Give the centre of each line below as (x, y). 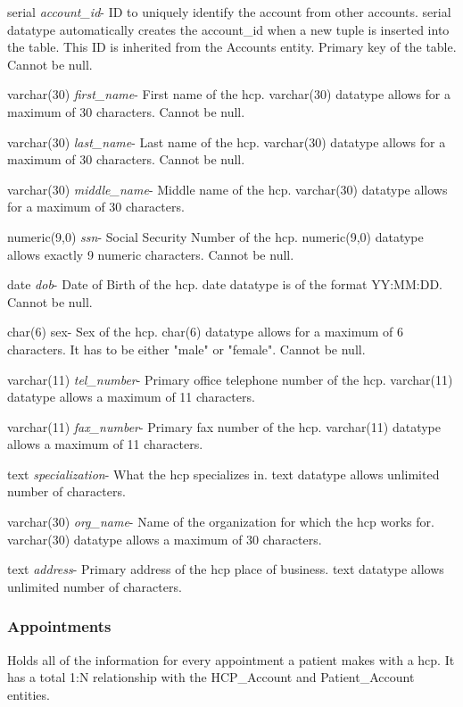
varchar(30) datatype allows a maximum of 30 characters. (165, 539)
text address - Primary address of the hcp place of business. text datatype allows (226, 569)
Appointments (59, 626)
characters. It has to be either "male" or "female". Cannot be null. (186, 349)
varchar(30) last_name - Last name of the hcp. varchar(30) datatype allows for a (227, 141)
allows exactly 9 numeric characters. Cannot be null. (151, 254)
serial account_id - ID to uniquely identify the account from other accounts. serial (229, 12)
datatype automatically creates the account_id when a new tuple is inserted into (228, 29)
